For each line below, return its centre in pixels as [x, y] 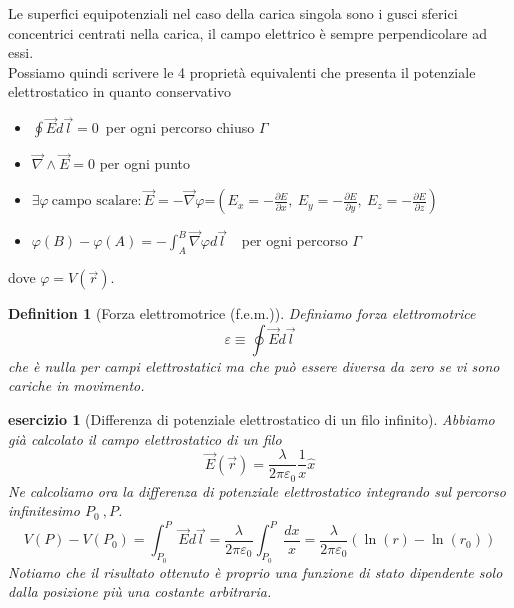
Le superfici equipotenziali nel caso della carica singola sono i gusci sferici [233, 13]
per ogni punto [144, 163]
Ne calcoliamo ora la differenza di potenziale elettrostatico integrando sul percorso [257, 490]
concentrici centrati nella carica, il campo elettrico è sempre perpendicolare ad [248, 32]
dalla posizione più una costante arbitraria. [140, 591]
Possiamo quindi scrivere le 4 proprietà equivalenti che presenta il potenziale [242, 71]
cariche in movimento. [76, 385]
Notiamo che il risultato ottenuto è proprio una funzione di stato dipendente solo [255, 571]
